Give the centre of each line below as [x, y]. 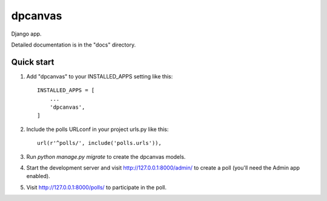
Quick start [33, 62]
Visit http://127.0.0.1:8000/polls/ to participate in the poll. [96, 187]
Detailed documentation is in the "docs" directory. [74, 45]
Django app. [26, 34]
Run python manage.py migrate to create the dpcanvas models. [106, 156]
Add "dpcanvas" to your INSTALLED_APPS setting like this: [100, 76]
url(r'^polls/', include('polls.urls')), [99, 143]
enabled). [38, 176]
